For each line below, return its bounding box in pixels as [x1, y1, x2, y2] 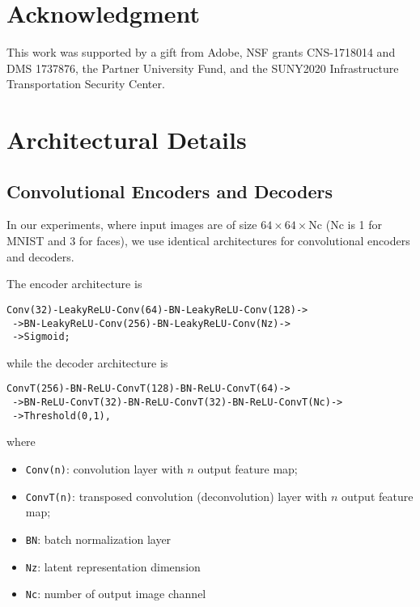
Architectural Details [6, 123, 247, 156]
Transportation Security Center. [6, 75, 165, 92]
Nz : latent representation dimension [25, 558, 201, 575]
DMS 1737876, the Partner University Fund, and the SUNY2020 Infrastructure [6, 59, 399, 76]
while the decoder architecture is [6, 354, 168, 371]
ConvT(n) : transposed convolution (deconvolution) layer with [25, 487, 328, 504]
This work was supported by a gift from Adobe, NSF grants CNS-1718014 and [6, 44, 396, 61]
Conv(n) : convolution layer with [25, 460, 184, 477]
